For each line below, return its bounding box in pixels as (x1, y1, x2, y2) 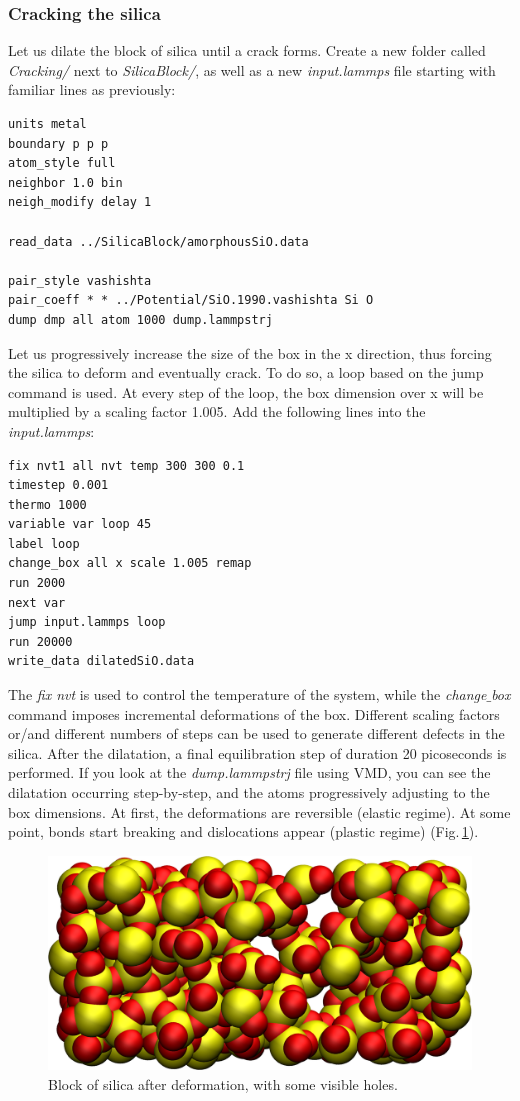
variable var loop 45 (8, 517, 152, 532)
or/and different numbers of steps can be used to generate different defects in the (8, 723, 505, 744)
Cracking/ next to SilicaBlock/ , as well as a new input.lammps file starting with (8, 59, 496, 80)
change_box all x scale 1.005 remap (8, 556, 252, 571)
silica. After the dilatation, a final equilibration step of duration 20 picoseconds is (8, 742, 507, 763)
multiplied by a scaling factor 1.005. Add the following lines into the (8, 401, 426, 422)
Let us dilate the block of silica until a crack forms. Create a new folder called (8, 40, 486, 61)
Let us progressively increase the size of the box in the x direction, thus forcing (8, 342, 492, 363)
